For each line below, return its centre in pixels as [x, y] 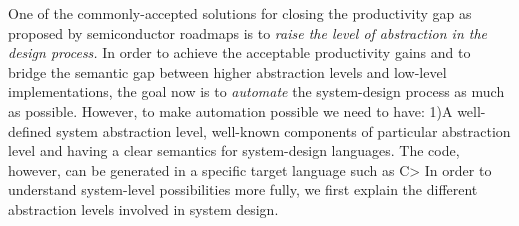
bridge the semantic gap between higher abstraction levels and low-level [227, 71]
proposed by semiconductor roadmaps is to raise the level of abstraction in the [248, 32]
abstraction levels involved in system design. [143, 208]
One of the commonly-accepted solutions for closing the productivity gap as [240, 13]
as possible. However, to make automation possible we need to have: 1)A [230, 110]
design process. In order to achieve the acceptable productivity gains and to [239, 52]
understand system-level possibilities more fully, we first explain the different [243, 189]
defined [30, 130]
